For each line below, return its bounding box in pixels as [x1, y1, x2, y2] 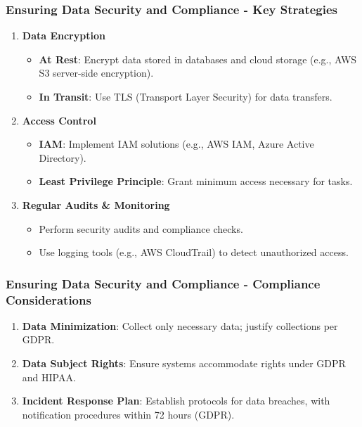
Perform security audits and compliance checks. [39, 221, 243, 236]
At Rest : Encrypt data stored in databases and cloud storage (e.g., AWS [39, 51, 357, 66]
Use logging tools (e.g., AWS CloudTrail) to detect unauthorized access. [39, 245, 349, 260]
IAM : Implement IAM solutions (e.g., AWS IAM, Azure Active [39, 136, 314, 151]
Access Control [22, 113, 96, 127]
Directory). [39, 150, 86, 165]
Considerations [6, 291, 91, 308]
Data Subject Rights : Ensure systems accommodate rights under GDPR [22, 356, 346, 371]
